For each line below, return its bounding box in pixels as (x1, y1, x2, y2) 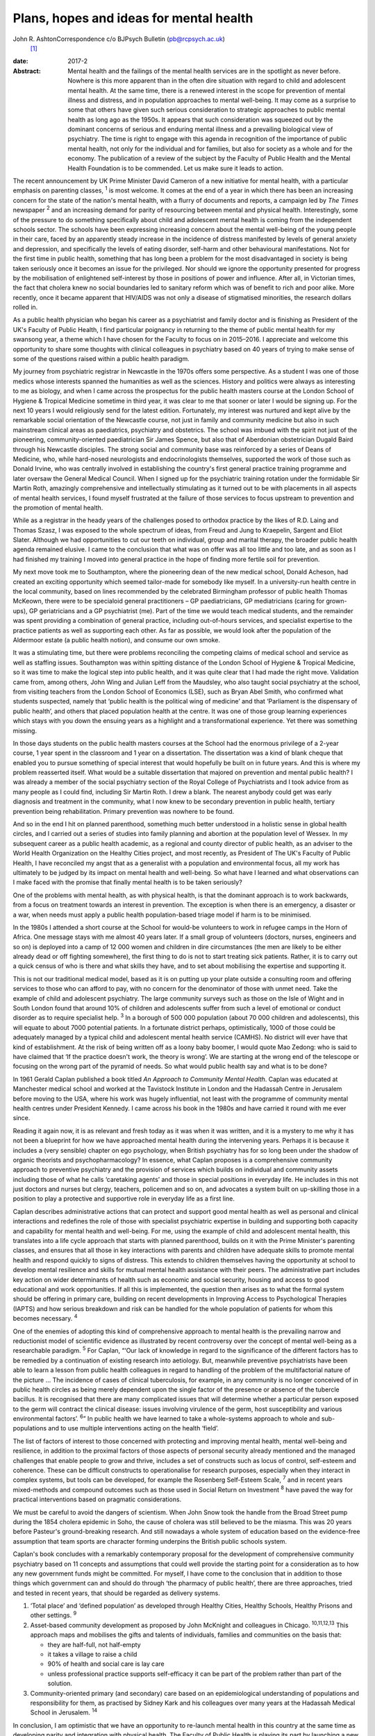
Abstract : (12, 67, 41, 75)
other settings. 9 (30, 1610, 77, 1619)
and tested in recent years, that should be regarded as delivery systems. (12, 1589, 220, 1597)
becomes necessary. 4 (12, 1313, 78, 1323)
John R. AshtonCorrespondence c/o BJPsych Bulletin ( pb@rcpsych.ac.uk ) (12, 35, 226, 43)
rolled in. (12, 303, 38, 312)
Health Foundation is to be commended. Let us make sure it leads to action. (67, 164, 284, 172)
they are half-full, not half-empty (47, 1640, 142, 1649)
